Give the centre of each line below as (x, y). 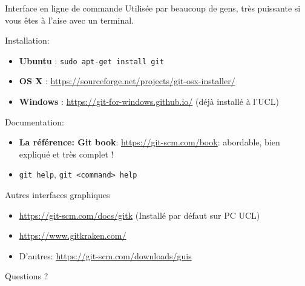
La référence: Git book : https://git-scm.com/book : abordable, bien (149, 142)
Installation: (27, 40)
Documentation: (34, 121)
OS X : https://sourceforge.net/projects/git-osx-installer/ (127, 81)
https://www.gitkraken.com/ (73, 235)
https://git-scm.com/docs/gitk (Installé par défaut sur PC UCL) (139, 215)
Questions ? (27, 276)
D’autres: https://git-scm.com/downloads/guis (105, 255)
